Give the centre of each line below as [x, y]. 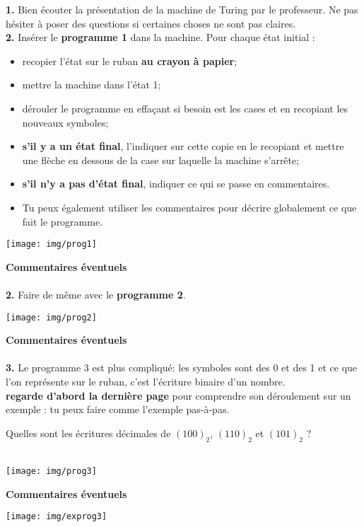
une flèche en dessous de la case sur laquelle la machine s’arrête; [161, 160]
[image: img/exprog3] [57, 517]
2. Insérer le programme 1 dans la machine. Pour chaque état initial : [160, 37]
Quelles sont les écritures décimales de [88, 433]
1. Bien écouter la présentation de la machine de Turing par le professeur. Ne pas [182, 9]
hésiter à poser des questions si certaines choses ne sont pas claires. [151, 23]
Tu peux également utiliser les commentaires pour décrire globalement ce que [189, 207]
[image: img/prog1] [51, 244]
